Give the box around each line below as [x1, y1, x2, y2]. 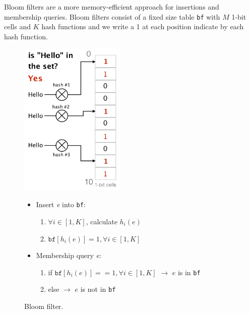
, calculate [86, 216, 117, 226]
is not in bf [80, 284, 116, 294]
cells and [4, 21, 31, 32]
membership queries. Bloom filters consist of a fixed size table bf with [4, 11, 220, 22]
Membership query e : [36, 250, 101, 261]
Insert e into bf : [36, 199, 86, 210]
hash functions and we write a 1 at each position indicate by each [41, 21, 244, 32]
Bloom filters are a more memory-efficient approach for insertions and [4, 2, 219, 12]
